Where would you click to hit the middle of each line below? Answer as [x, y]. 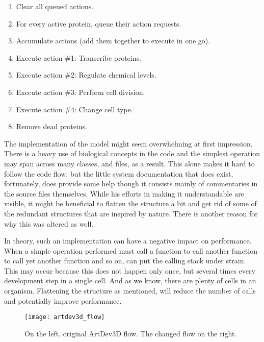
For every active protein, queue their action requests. [99, 23]
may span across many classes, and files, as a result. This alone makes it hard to [129, 163]
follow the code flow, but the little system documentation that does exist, [119, 173]
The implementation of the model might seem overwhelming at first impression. [128, 143]
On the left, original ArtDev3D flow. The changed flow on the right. [131, 333]
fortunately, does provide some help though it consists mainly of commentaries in [131, 184]
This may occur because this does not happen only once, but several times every [130, 270]
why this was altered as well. [49, 223]
